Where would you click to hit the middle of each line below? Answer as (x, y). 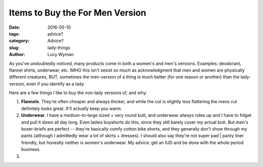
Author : (17, 55)
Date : (15, 27)
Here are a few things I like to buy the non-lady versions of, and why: (78, 93)
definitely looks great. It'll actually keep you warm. (72, 108)
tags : (14, 34)
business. (31, 149)
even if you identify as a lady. (56, 84)
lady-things (59, 47)
